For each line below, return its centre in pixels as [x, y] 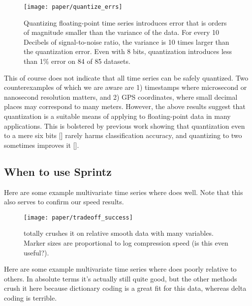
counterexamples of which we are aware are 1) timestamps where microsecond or [126, 87]
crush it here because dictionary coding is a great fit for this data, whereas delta [125, 288]
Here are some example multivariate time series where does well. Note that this [124, 192]
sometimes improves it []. [42, 145]
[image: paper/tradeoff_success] [78, 217]
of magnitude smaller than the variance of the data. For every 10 [122, 32]
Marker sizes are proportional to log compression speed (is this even [126, 243]
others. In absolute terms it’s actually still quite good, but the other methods [121, 278]
